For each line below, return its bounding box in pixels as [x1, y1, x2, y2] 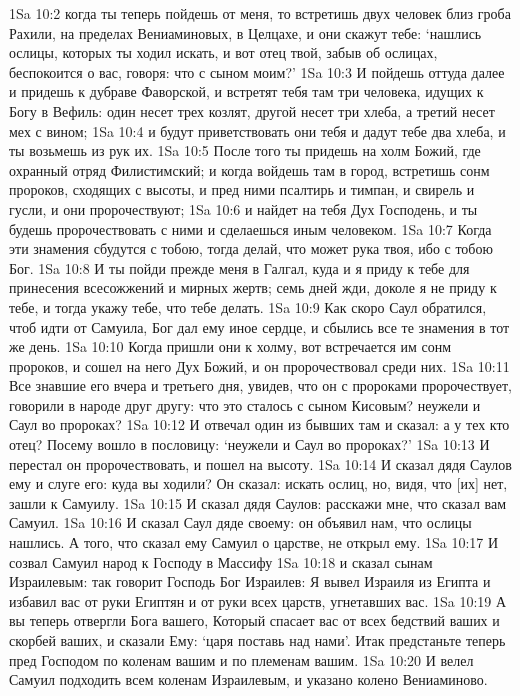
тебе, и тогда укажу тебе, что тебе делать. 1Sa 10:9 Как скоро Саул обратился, [9, 296, 487, 317]
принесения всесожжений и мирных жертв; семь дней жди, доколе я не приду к [9, 277, 497, 298]
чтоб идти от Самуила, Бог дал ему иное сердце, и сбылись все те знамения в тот [9, 316, 510, 337]
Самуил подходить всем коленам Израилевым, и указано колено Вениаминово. [9, 669, 488, 690]
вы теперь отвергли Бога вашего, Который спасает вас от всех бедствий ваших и [9, 610, 500, 631]
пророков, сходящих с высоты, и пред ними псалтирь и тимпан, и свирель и [9, 179, 475, 200]
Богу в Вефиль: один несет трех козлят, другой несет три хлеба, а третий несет [9, 100, 495, 121]
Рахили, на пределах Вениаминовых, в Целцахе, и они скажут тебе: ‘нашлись [9, 22, 482, 43]
